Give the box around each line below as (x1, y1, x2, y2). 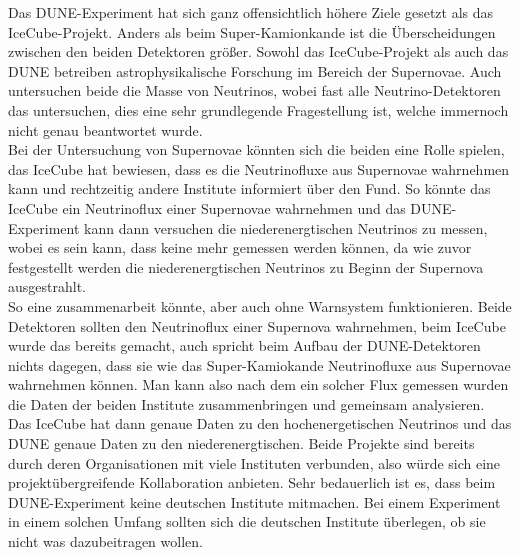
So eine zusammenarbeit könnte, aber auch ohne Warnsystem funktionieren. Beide (8, 295, 512, 316)
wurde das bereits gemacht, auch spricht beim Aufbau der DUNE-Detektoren (8, 335, 481, 356)
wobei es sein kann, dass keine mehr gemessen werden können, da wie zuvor (8, 237, 472, 258)
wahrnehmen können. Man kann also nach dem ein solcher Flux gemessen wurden (8, 374, 509, 395)
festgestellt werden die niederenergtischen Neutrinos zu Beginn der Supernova (8, 256, 484, 277)
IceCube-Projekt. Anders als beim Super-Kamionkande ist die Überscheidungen (8, 21, 496, 42)
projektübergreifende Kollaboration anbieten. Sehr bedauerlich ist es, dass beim (8, 472, 496, 493)
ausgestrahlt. (8, 276, 86, 297)
